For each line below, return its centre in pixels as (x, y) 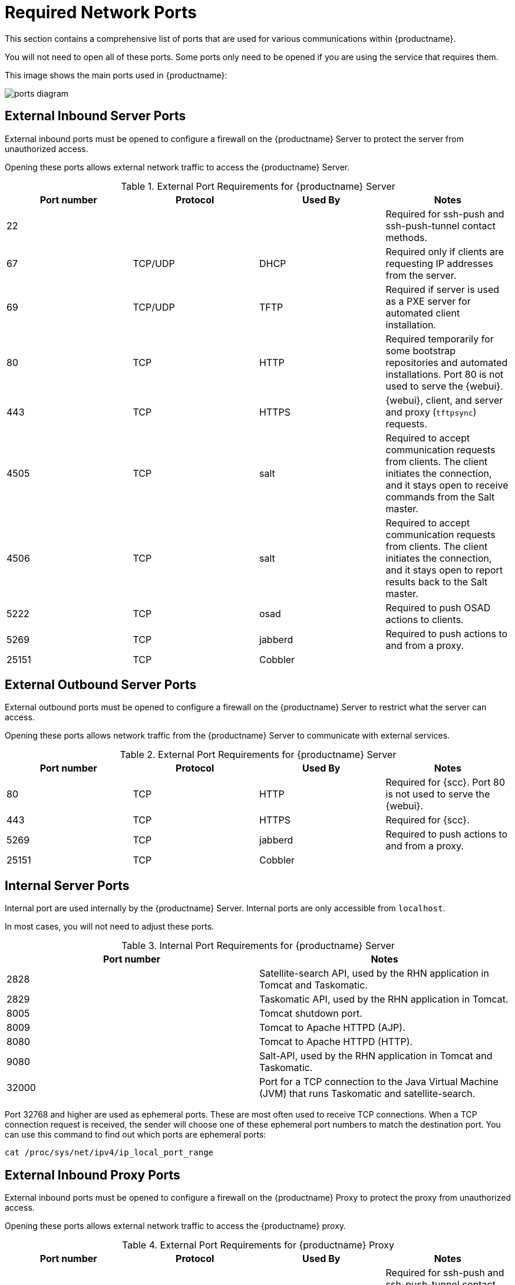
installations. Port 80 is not (445, 374)
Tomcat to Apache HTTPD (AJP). (332, 1028)
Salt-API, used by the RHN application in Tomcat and (376, 1056)
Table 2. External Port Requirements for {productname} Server (258, 755)
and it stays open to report (444, 570)
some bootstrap (420, 350)
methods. (406, 237)
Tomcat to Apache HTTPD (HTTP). (336, 1042)
